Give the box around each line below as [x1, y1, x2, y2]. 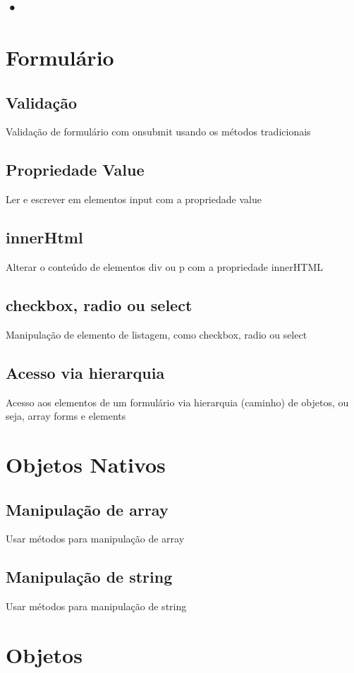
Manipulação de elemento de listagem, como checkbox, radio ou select [6, 327, 307, 341]
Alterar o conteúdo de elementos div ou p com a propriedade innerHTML [6, 259, 324, 274]
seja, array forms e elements [6, 408, 126, 423]
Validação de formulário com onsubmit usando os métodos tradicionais [6, 124, 311, 139]
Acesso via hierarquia [6, 361, 165, 383]
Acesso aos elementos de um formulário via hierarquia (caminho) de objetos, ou [6, 394, 349, 409]
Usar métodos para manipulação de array [6, 531, 185, 546]
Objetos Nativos [6, 449, 166, 478]
